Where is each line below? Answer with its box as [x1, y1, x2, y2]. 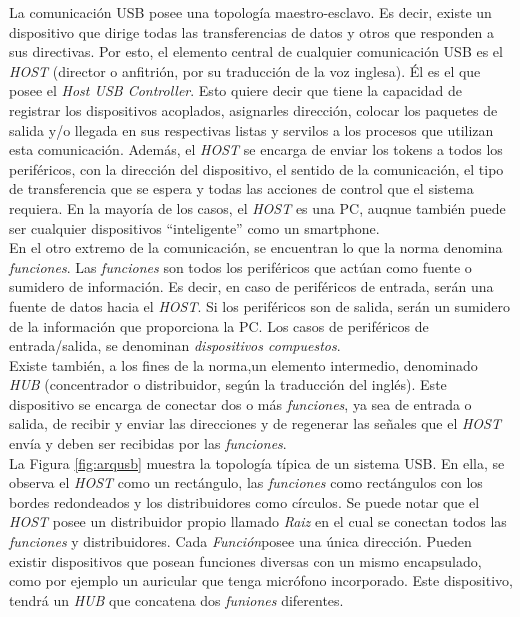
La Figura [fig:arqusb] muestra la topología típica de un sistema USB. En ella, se [9, 452, 505, 473]
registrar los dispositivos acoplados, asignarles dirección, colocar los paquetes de [9, 99, 498, 120]
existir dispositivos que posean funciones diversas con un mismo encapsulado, [9, 550, 482, 571]
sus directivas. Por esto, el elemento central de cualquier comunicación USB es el [9, 41, 503, 62]
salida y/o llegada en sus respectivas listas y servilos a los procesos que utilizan [9, 119, 494, 140]
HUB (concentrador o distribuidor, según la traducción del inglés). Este [9, 374, 447, 395]
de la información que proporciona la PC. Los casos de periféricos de [9, 315, 429, 336]
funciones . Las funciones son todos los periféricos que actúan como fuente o [9, 256, 472, 277]
